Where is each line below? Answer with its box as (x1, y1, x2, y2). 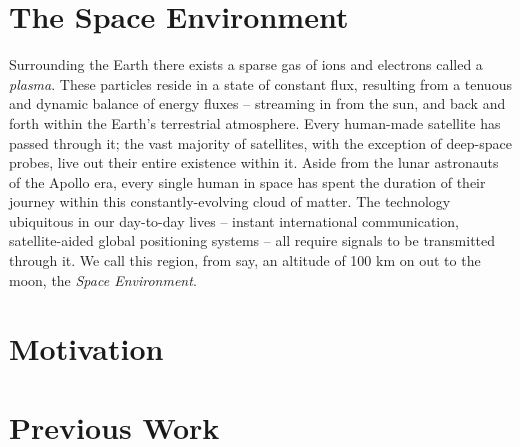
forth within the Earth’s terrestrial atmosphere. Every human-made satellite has (9, 112, 501, 133)
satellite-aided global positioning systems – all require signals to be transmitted (9, 230, 496, 251)
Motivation (9, 328, 164, 369)
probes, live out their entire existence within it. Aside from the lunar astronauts (9, 152, 499, 173)
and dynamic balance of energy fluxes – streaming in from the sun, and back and (9, 93, 506, 114)
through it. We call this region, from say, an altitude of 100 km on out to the (9, 250, 481, 271)
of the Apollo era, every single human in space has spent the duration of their (9, 171, 486, 192)
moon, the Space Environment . (9, 269, 197, 290)
